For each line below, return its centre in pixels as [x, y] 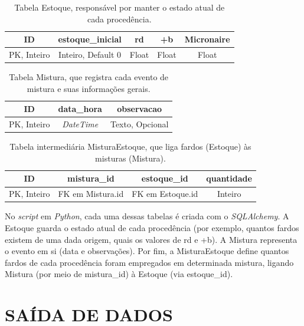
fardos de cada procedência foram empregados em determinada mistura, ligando [149, 262]
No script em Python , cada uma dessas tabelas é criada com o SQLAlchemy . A [147, 216]
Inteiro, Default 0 [90, 55]
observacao [140, 109]
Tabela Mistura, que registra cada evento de [89, 77]
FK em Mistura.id [91, 194]
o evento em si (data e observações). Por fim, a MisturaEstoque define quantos [147, 251]
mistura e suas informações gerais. [89, 88]
